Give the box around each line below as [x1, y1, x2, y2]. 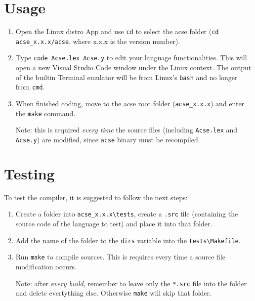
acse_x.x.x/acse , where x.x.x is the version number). [15, 36, 180, 46]
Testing [4, 163, 55, 183]
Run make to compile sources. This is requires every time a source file [15, 252, 225, 262]
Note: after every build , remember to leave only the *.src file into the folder [15, 278, 247, 288]
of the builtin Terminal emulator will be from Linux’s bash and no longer [15, 72, 238, 82]
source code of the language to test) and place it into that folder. [15, 218, 212, 228]
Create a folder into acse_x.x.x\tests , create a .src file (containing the [15, 209, 238, 219]
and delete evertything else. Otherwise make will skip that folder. [15, 288, 212, 298]
